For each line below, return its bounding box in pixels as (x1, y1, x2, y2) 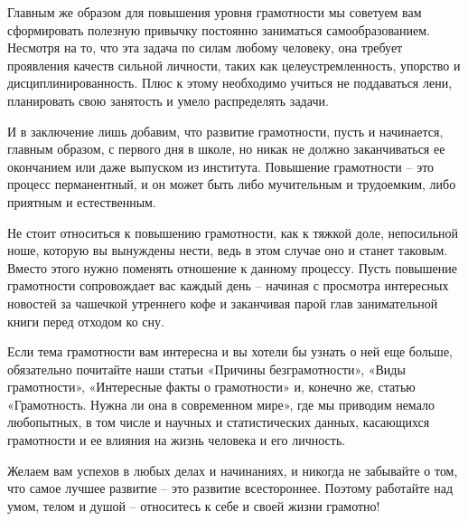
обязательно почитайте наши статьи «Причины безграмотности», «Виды (7, 359, 406, 378)
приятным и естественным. (7, 192, 156, 211)
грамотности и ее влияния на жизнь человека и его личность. (7, 431, 346, 450)
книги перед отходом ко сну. (7, 311, 164, 330)
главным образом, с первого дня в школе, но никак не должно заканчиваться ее (7, 139, 445, 158)
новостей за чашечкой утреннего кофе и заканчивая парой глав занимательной (7, 293, 438, 312)
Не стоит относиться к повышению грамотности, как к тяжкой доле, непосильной (7, 223, 459, 242)
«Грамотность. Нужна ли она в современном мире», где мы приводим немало (7, 394, 435, 413)
